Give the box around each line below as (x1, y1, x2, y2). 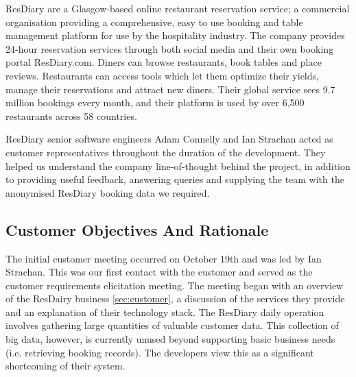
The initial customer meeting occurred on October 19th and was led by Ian (5, 251, 322, 265)
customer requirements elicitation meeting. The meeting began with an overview (5, 278, 344, 292)
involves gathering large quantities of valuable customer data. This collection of (5, 318, 339, 332)
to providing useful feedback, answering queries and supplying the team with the (5, 172, 344, 186)
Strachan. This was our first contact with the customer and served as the (5, 265, 313, 279)
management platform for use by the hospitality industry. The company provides (5, 28, 345, 42)
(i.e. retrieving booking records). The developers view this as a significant (5, 345, 314, 359)
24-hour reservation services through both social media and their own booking (5, 41, 334, 56)
